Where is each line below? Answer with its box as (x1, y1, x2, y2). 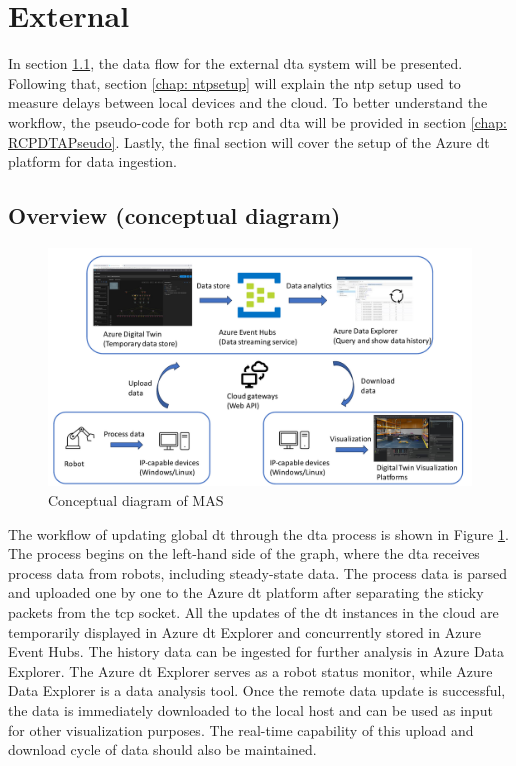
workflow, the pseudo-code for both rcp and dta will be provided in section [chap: (8, 111, 507, 132)
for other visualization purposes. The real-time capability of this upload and (8, 719, 474, 740)
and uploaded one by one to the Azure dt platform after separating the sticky (8, 582, 484, 603)
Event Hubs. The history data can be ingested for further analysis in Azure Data (8, 641, 505, 662)
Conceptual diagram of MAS (48, 489, 224, 510)
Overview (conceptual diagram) (8, 200, 341, 231)
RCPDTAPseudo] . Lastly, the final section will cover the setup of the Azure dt (8, 131, 490, 152)
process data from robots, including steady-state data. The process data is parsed (8, 562, 508, 583)
